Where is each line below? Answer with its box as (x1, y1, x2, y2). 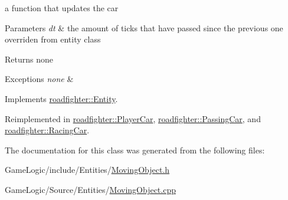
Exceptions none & (5, 73, 74, 85)
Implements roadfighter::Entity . (5, 92, 118, 104)
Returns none (5, 53, 53, 65)
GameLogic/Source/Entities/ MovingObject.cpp (5, 183, 176, 195)
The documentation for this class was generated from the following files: (5, 143, 265, 156)
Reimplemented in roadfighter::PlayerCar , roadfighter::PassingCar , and (5, 112, 261, 124)
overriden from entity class (5, 33, 101, 45)
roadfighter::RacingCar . (5, 124, 90, 136)
